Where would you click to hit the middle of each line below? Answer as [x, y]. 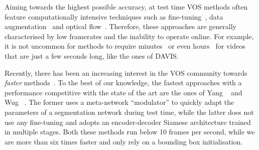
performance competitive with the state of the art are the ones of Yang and [123, 92]
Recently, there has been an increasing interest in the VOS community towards [126, 72]
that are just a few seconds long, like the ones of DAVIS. [92, 55]
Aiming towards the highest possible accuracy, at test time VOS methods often [126, 7]
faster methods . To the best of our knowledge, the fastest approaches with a [123, 83]
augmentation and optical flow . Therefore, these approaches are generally [120, 26]
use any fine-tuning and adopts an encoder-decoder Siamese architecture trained [128, 122]
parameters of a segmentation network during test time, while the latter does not [129, 112]
